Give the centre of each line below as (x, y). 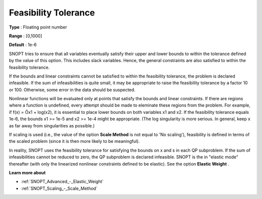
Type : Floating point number (38, 27)
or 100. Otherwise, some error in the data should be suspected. (72, 90)
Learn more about (27, 172)
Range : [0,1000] (25, 36)
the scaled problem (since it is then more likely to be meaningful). (74, 141)
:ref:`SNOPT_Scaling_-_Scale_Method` (59, 188)
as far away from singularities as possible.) (52, 125)
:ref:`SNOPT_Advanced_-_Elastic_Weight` (62, 182)
